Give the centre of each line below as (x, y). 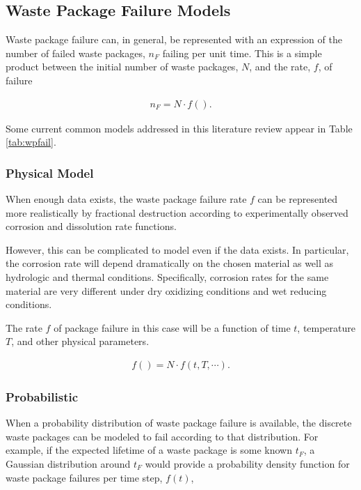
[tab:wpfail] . (31, 142)
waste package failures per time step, (84, 477)
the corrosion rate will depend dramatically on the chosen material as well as (170, 263)
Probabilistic (42, 396)
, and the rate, (280, 67)
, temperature (327, 327)
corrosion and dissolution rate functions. (91, 226)
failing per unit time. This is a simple (242, 53)
